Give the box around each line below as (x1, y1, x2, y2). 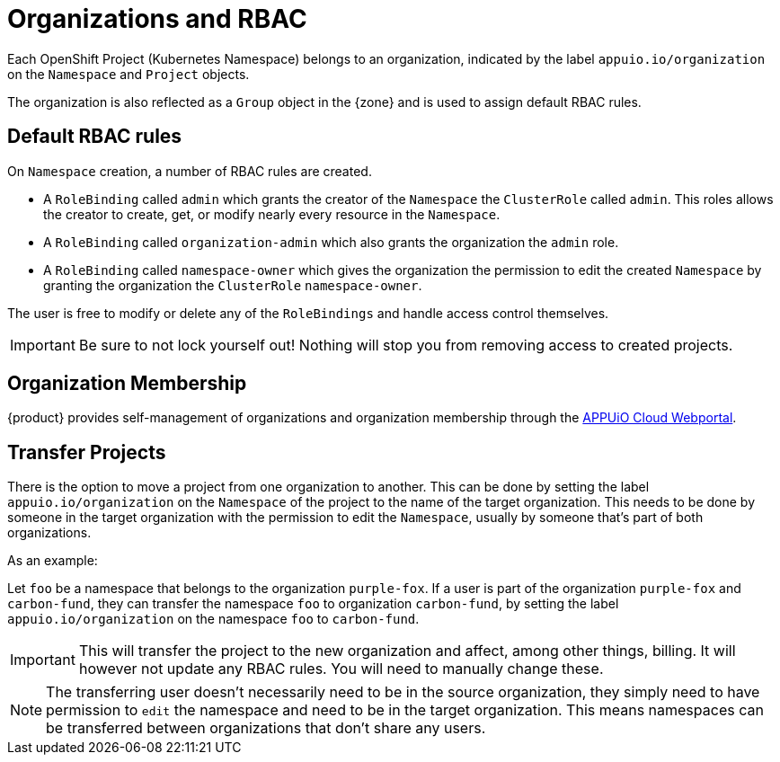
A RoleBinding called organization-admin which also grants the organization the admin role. (43, 234, 619, 250)
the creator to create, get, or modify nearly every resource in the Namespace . (43, 206, 501, 222)
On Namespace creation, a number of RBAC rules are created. (7, 163, 372, 179)
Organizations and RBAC (7, 4, 307, 34)
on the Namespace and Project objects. (7, 66, 250, 82)
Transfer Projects (7, 440, 166, 464)
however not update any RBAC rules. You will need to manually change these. (78, 660, 604, 678)
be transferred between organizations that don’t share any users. (46, 719, 486, 738)
